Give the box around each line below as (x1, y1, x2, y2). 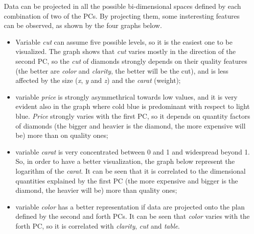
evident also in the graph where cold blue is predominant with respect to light (15, 101, 250, 111)
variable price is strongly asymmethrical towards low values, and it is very (15, 91, 238, 102)
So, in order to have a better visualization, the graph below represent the (15, 156, 235, 166)
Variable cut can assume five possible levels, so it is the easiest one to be (15, 36, 232, 47)
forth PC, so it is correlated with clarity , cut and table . (15, 220, 180, 231)
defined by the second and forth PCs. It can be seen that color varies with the (15, 211, 250, 221)
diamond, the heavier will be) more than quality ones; (15, 185, 177, 195)
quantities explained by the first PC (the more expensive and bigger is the (15, 175, 238, 185)
